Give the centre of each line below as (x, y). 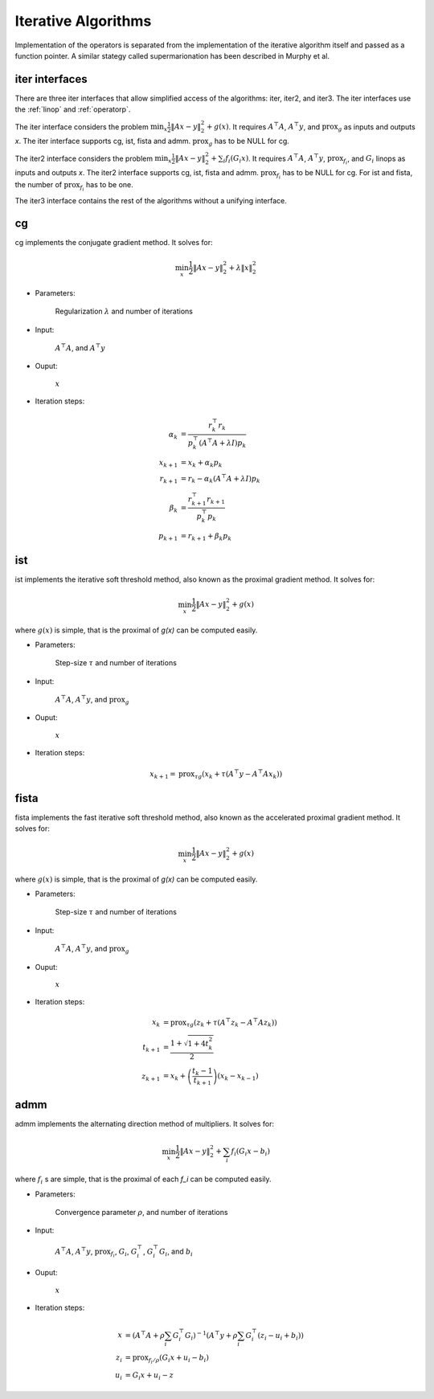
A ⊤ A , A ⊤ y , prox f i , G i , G (96, 1252)
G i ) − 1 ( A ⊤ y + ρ (211, 1336)
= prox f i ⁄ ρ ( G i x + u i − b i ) (167, 1359)
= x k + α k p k (201, 464)
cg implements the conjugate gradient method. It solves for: (114, 243)
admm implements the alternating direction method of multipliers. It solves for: (145, 1124)
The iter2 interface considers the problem (84, 158)
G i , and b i (176, 1252)
